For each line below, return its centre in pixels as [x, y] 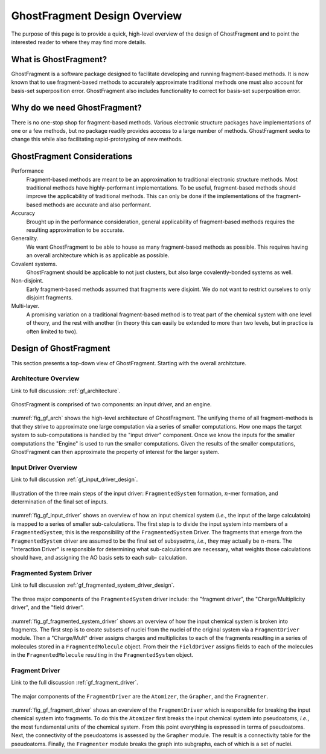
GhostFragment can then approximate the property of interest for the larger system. [115, 452]
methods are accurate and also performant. [97, 205]
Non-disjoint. [27, 281]
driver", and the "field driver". [48, 607]
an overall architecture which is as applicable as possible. [98, 255]
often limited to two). [52, 331]
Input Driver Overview [44, 467]
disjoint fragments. [50, 298]
